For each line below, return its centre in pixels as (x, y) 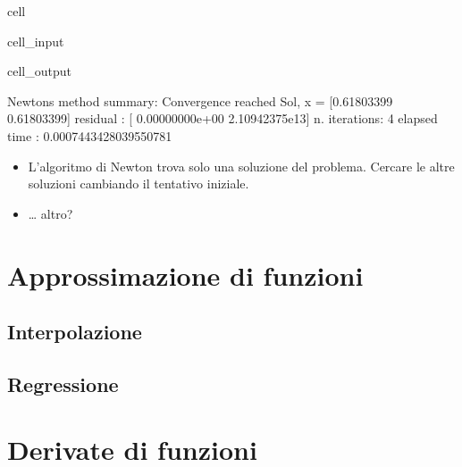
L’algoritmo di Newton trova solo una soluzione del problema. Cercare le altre (241, 166)
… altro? (50, 213)
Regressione (63, 384)
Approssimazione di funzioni (185, 275)
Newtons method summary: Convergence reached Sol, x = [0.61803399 (200, 100)
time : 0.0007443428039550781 (90, 135)
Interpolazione (75, 332)
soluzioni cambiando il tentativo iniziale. (139, 183)
